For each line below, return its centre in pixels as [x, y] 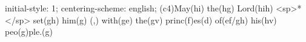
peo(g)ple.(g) [29, 31]
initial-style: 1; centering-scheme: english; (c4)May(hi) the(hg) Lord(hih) [139, 8]
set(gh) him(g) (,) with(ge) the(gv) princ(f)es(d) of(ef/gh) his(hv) [155, 19]
